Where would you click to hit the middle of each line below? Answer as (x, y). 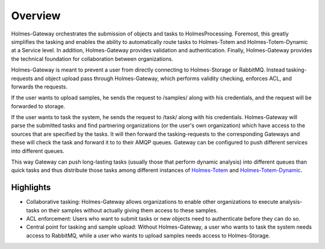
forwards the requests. (39, 87)
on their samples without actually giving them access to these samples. (129, 210)
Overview (36, 16)
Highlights (31, 187)
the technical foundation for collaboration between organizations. (92, 59)
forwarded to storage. (38, 106)
